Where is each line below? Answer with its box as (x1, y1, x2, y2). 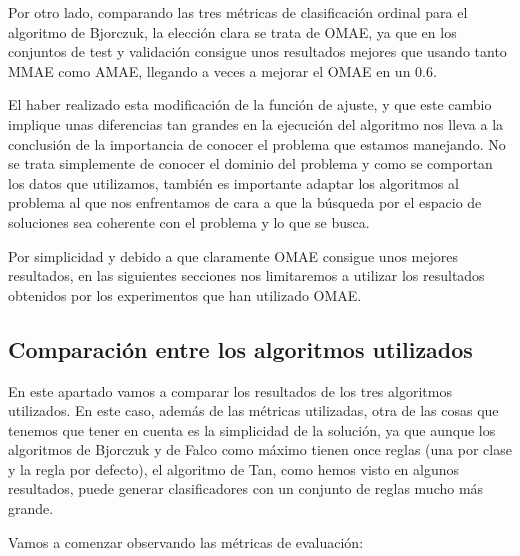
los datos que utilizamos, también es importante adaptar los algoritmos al (8, 172, 459, 193)
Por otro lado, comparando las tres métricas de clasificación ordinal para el (8, 2, 468, 22)
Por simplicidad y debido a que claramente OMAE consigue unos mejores (8, 245, 458, 266)
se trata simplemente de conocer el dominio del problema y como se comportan (8, 153, 493, 174)
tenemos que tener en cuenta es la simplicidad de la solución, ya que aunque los (8, 419, 496, 440)
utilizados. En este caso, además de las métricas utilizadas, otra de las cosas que (8, 400, 499, 421)
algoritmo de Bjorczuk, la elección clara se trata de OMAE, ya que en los (8, 21, 457, 42)
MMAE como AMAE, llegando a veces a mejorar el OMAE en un (8, 60, 411, 81)
